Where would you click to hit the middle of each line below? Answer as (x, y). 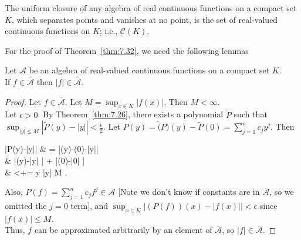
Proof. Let (23, 101)
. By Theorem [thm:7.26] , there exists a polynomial (131, 114)
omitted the (26, 205)
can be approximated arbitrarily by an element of (123, 230)
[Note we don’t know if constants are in (189, 192)
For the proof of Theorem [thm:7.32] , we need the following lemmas (127, 50)
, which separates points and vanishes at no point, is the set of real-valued (145, 19)
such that (251, 114)
